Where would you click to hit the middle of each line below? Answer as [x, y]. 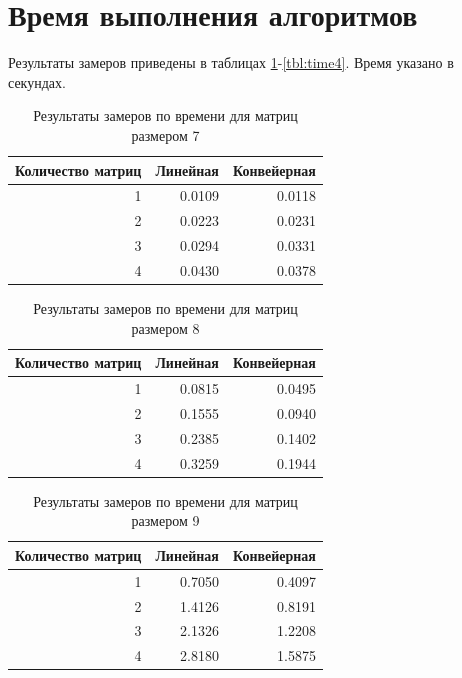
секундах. [37, 81]
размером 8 [165, 327]
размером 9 [165, 520]
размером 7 [165, 134]
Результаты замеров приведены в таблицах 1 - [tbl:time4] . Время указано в [231, 62]
